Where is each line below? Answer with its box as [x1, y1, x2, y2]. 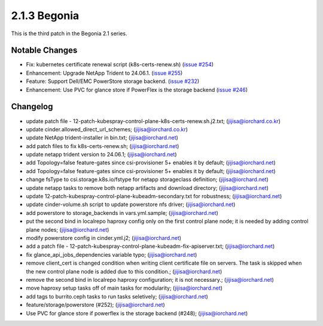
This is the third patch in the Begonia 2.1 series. [11, 30, 127, 37]
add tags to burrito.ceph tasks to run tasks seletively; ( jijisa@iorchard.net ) [26, 293, 209, 300]
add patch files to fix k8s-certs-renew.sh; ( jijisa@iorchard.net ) [26, 142, 179, 149]
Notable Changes [11, 45, 78, 56]
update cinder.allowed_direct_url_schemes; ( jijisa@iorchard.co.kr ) [26, 125, 188, 133]
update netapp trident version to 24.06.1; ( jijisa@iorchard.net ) [26, 151, 177, 158]
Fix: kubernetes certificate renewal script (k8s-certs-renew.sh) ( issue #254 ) [26, 61, 214, 68]
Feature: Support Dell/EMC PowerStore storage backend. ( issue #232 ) [26, 78, 200, 85]
